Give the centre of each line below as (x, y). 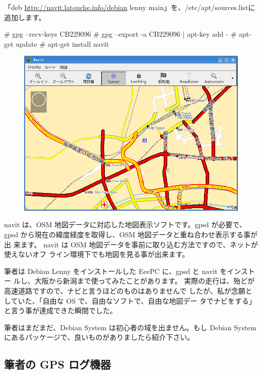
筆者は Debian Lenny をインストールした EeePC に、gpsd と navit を (116, 271)
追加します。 (25, 17)
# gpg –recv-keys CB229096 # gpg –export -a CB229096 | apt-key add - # (120, 34)
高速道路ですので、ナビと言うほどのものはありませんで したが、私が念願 (125, 290)
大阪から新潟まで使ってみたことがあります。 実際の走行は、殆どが (145, 281)
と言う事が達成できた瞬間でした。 (60, 310)
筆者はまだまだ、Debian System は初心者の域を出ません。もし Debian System (130, 327)
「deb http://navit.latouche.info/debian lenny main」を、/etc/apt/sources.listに (130, 7)
